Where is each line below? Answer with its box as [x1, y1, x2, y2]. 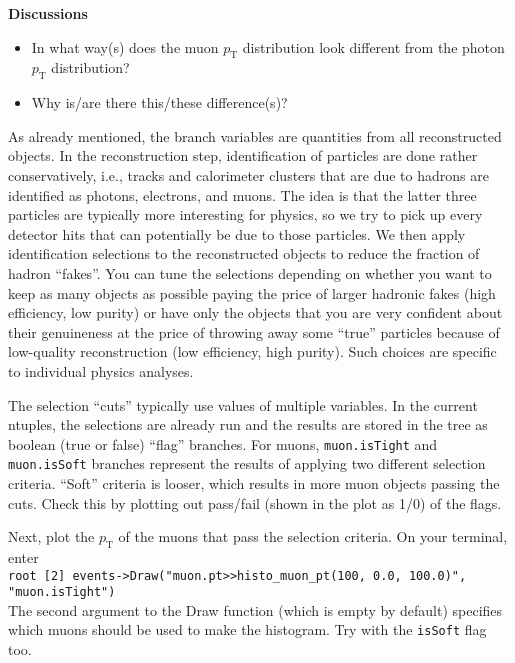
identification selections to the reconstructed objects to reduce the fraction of [8, 243, 480, 264]
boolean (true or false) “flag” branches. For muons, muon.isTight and [8, 433, 438, 454]
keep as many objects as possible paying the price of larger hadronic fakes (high [8, 282, 496, 303]
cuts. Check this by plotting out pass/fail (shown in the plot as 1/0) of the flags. [8, 492, 502, 513]
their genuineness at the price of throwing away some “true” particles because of [8, 321, 500, 342]
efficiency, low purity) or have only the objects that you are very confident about [8, 302, 503, 323]
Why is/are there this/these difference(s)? [31, 92, 288, 113]
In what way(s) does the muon [31, 36, 219, 57]
